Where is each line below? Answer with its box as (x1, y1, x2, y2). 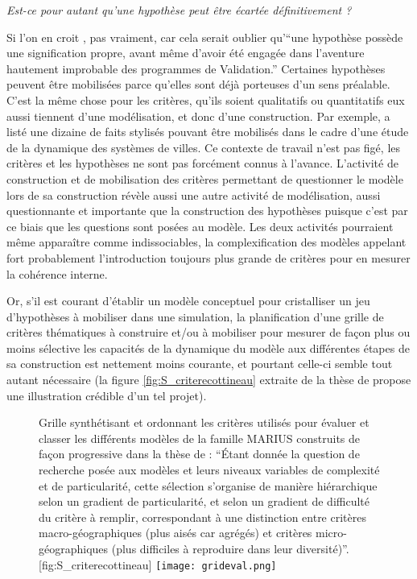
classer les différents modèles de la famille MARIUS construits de (39, 429, 361, 446)
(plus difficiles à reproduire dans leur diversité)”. (111, 540, 349, 556)
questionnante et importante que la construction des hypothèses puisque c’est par (6, 202, 408, 219)
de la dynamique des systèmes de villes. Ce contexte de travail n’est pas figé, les (6, 139, 401, 155)
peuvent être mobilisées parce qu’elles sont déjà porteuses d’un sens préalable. (6, 76, 390, 93)
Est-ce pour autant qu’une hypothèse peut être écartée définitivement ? (6, 2, 352, 18)
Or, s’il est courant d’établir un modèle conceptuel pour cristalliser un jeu (6, 292, 370, 309)
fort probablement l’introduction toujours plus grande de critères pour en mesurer (6, 249, 411, 266)
